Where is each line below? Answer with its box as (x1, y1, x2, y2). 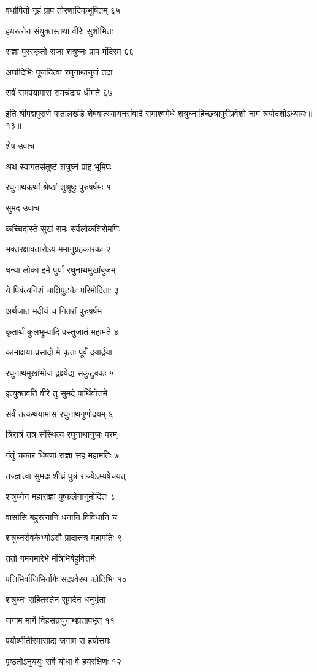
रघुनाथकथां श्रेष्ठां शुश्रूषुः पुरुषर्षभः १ (6, 180, 112, 193)
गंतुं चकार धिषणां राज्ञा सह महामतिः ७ (6, 449, 120, 462)
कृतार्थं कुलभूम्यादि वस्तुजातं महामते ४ (6, 325, 119, 338)
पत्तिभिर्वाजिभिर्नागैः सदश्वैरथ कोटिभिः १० (6, 572, 127, 585)
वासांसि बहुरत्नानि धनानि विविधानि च (6, 510, 118, 523)
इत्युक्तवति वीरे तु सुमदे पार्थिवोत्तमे (6, 387, 108, 400)
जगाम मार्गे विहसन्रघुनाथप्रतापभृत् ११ (6, 613, 115, 626)
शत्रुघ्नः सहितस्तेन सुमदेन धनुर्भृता (6, 593, 106, 606)
